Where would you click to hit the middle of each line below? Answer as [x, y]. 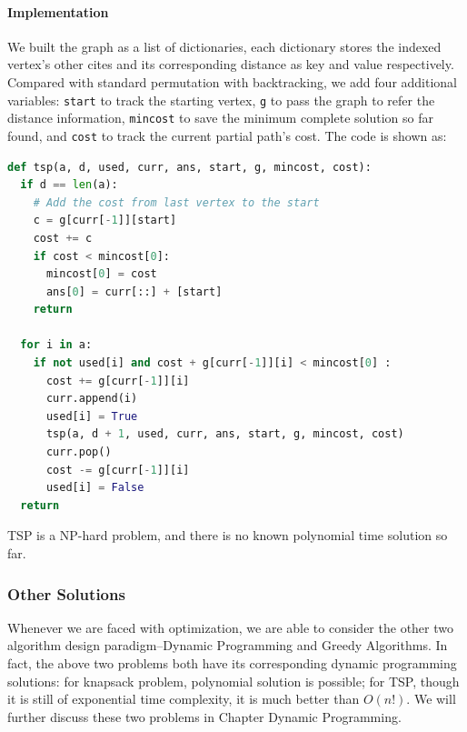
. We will [431, 699]
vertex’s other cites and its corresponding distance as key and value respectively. [231, 64]
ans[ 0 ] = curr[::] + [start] [134, 291]
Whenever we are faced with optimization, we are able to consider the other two [230, 627]
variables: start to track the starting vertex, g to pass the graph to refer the [221, 100]
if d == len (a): [69, 185]
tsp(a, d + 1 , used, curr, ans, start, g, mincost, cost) [225, 434]
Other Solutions [66, 593]
